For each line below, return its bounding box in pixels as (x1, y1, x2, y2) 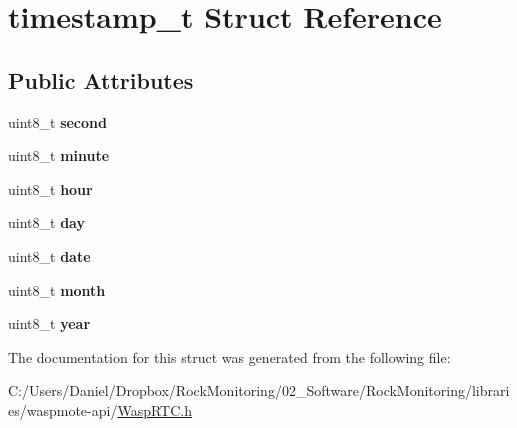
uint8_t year (8, 313, 91, 334)
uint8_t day (8, 212, 85, 233)
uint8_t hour (8, 178, 93, 199)
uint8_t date (8, 245, 91, 266)
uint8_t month (8, 279, 106, 300)
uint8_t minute (8, 145, 110, 166)
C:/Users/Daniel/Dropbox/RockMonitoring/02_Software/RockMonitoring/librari (8, 380, 510, 401)
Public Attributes (8, 64, 194, 95)
